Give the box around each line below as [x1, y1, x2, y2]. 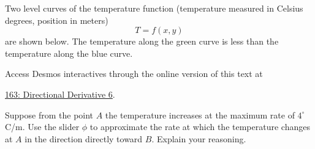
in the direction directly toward [25, 132, 143, 145]
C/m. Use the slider [5, 120, 80, 133]
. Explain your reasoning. [151, 132, 246, 145]
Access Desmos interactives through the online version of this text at [5, 67, 263, 80]
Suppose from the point [5, 108, 94, 121]
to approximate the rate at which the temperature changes [89, 120, 310, 133]
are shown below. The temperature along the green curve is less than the [5, 35, 279, 48]
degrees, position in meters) [5, 13, 108, 26]
